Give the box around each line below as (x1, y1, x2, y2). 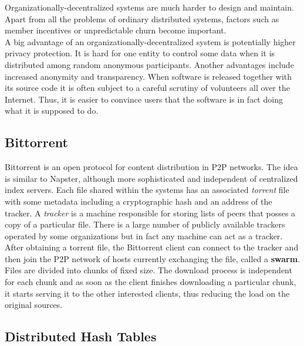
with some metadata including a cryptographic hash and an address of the (5, 195, 272, 207)
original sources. (5, 298, 63, 311)
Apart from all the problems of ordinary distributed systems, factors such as (5, 12, 279, 25)
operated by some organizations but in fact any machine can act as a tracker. (5, 229, 283, 242)
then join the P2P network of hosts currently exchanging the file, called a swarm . (5, 252, 300, 264)
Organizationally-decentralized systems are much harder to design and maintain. (5, 1, 294, 13)
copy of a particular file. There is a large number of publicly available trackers (5, 218, 285, 230)
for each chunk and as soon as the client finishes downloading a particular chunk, (5, 276, 296, 288)
